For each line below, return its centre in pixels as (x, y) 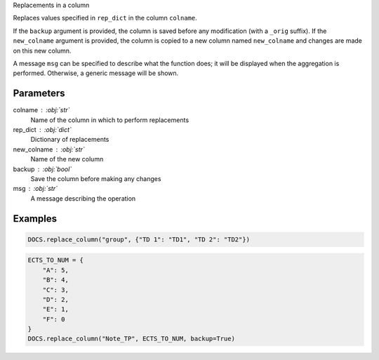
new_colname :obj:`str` (49, 149)
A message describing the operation (83, 198)
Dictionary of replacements (70, 140)
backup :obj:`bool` (42, 169)
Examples (35, 219)
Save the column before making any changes (96, 178)
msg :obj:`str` (35, 189)
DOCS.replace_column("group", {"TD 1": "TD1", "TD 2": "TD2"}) (139, 239)
